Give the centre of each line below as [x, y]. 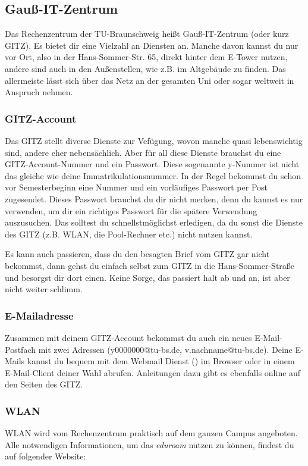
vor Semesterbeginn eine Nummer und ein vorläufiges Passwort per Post [136, 187]
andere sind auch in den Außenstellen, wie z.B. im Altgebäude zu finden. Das [145, 68]
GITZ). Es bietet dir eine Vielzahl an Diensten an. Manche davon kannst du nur [152, 45]
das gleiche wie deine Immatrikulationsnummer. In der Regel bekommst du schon [153, 175]
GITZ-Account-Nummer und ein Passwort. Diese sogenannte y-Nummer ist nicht [152, 164]
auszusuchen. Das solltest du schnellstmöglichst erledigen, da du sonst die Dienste [154, 222]
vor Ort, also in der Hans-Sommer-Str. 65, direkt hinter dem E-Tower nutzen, [146, 57]
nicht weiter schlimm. [44, 289]
